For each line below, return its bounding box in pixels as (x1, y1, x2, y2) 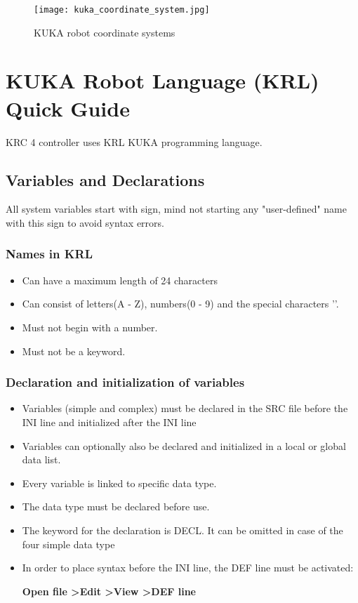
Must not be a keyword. (22, 343, 126, 358)
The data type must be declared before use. (22, 499, 210, 514)
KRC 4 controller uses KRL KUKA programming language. (6, 134, 263, 149)
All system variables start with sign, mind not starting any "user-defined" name (6, 201, 347, 216)
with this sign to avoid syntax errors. (6, 215, 164, 230)
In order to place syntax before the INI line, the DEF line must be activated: (22, 560, 354, 575)
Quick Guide (6, 93, 130, 122)
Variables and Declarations (6, 168, 205, 190)
